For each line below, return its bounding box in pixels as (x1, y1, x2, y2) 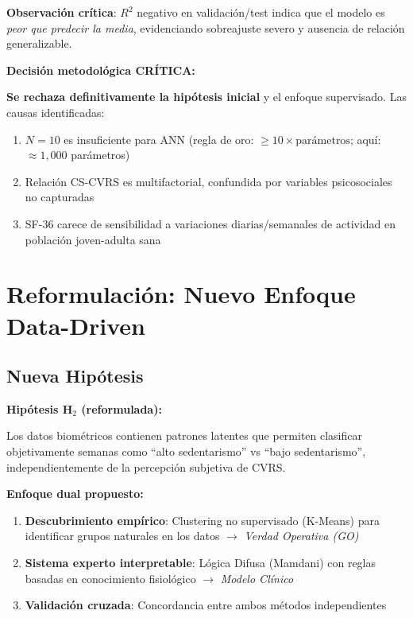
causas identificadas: (6, 103, 105, 120)
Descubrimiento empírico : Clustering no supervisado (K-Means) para (25, 511, 380, 528)
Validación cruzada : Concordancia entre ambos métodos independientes (25, 597, 387, 613)
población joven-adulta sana (25, 231, 161, 247)
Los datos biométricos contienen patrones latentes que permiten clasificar (6, 427, 362, 444)
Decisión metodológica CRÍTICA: (6, 61, 195, 78)
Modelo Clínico (220, 569, 294, 586)
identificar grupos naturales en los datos (25, 527, 220, 544)
